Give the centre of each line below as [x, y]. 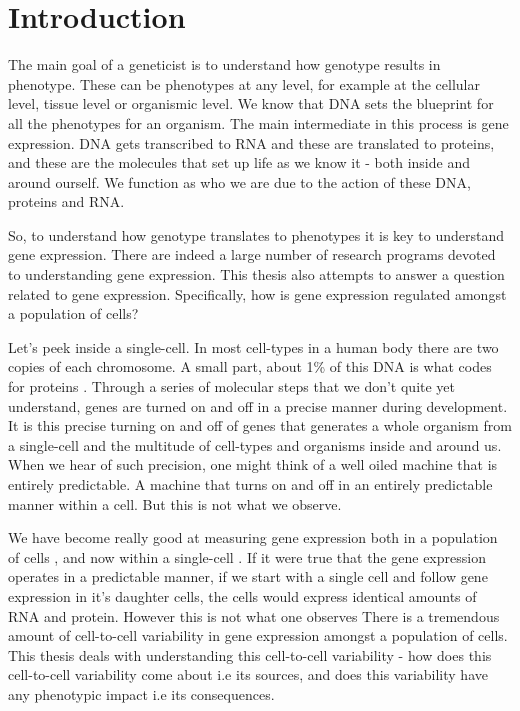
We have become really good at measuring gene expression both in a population [253, 537]
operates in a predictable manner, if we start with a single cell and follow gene [248, 576]
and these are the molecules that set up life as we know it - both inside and [239, 162]
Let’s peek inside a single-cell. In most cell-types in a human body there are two [253, 346]
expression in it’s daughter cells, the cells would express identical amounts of [242, 595]
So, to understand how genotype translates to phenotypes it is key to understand [256, 234]
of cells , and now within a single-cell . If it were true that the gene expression [247, 556]
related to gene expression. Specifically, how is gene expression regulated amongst [257, 293]
